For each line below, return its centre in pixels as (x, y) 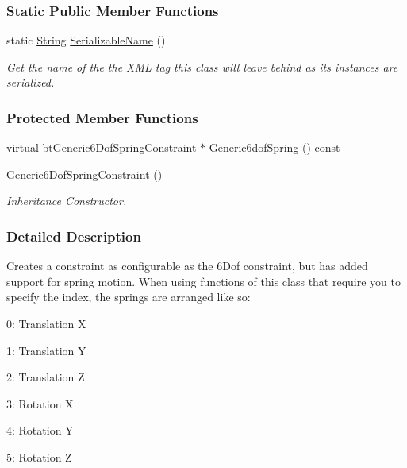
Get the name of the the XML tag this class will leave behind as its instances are (202, 66)
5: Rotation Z (39, 456)
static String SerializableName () (86, 40)
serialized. (31, 82)
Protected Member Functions (102, 117)
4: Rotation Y (40, 430)
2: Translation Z (46, 377)
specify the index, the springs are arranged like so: (129, 297)
